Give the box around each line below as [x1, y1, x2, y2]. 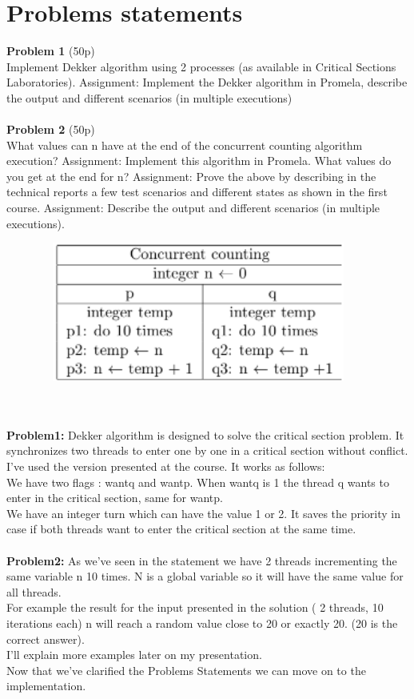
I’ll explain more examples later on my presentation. [6, 646, 262, 663]
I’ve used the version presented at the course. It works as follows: [6, 458, 325, 475]
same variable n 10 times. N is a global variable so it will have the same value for [6, 568, 404, 585]
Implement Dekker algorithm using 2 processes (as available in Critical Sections [6, 58, 396, 74]
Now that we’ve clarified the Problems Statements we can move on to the [6, 661, 366, 678]
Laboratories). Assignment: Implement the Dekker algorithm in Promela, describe [6, 74, 408, 90]
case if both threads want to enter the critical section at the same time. [6, 520, 356, 537]
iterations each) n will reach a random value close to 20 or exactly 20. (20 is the [6, 614, 398, 631]
